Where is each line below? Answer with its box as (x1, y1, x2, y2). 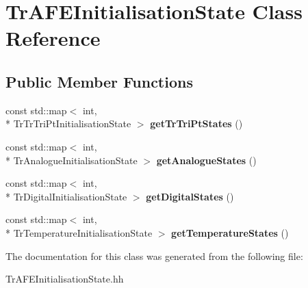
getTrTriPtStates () (150, 116, 243, 131)
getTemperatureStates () (171, 225, 289, 239)
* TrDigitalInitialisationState (5, 189, 127, 203)
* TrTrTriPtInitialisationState (5, 116, 131, 131)
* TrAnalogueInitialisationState (5, 153, 138, 167)
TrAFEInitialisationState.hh (5, 272, 124, 286)
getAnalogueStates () (156, 153, 257, 167)
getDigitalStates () (146, 189, 234, 203)
